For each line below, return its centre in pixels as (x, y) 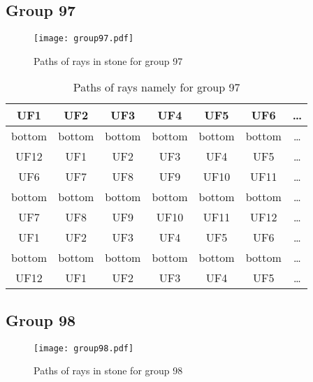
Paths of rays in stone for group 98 (108, 370)
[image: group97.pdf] (84, 39)
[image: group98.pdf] (84, 348)
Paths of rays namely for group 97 (156, 87)
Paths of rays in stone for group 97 (108, 60)
